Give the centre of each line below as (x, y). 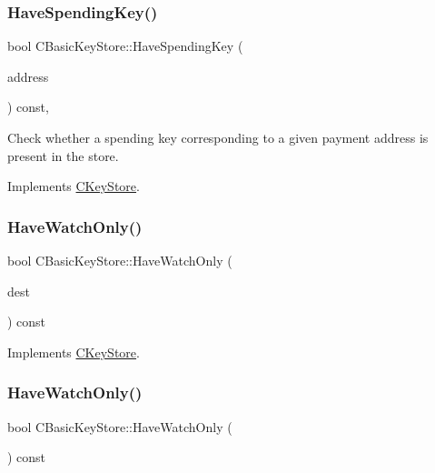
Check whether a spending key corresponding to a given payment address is (218, 137)
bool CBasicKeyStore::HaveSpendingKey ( (125, 46)
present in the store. (63, 155)
